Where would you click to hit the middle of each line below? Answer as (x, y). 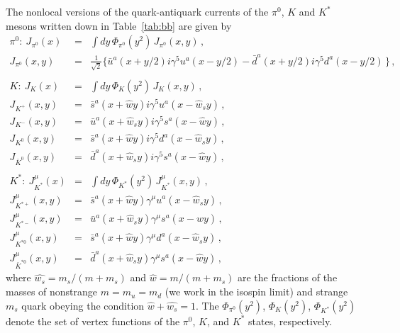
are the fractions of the (287, 277)
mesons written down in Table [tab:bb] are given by (119, 25)
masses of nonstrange (52, 292)
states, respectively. (290, 321)
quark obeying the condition (83, 305)
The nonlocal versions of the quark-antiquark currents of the (137, 11)
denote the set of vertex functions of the (93, 321)
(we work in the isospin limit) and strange (256, 292)
